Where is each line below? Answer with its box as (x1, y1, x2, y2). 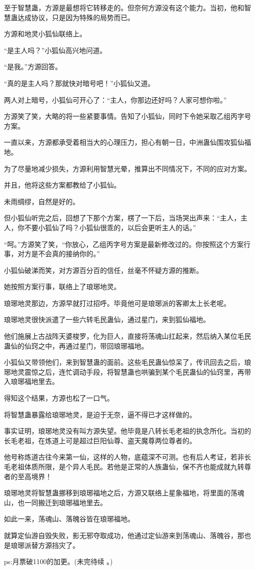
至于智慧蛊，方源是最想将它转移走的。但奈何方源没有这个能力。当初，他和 (4, 2, 244, 12)
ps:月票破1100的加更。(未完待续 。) (4, 556, 113, 567)
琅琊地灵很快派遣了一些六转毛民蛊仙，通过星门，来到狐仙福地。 (4, 314, 210, 325)
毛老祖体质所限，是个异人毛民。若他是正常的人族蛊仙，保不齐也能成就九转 (4, 461, 244, 471)
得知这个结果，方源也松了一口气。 (4, 393, 114, 403)
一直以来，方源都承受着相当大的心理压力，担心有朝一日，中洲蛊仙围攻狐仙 (4, 137, 244, 147)
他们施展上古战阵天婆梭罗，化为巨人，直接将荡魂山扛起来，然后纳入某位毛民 (4, 331, 251, 341)
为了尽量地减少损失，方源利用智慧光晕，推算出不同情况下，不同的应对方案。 (4, 163, 251, 173)
